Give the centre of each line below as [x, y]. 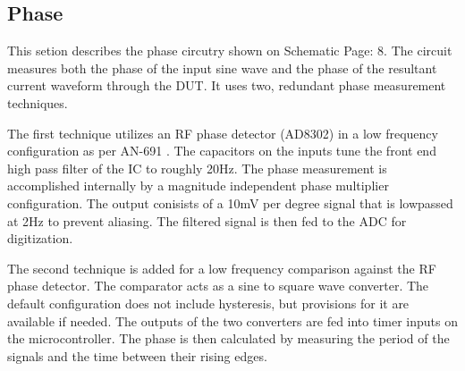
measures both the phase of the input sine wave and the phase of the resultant [222, 67]
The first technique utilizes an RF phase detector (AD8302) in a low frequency [223, 133]
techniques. [38, 102]
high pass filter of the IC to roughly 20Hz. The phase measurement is [197, 168]
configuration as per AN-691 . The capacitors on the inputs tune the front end [222, 151]
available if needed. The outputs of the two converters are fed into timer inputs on [232, 320]
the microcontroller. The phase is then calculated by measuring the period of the [228, 338]
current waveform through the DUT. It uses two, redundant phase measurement [227, 85]
